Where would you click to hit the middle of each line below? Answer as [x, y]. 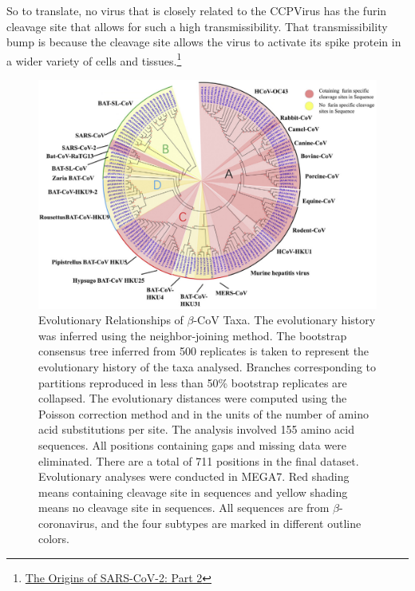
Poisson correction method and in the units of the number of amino [204, 413]
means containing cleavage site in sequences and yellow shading [193, 492]
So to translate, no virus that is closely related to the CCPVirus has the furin [197, 10]
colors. [54, 539]
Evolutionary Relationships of [111, 320]
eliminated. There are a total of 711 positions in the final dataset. [199, 460]
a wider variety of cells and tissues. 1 [94, 59]
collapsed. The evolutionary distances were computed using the [193, 398]
